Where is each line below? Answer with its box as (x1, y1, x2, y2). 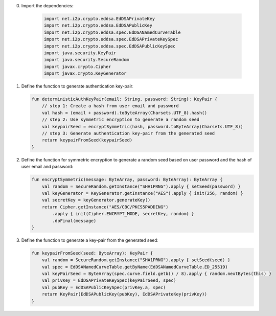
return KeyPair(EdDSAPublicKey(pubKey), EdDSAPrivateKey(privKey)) (42, 292, 207, 297)
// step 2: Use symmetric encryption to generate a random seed (42, 117, 200, 122)
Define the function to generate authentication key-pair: (21, 83, 134, 89)
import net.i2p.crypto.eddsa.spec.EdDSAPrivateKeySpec (44, 37, 178, 42)
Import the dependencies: (21, 3, 73, 8)
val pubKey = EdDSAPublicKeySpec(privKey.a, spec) (42, 284, 166, 290)
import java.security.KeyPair (44, 50, 116, 56)
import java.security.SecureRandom (44, 57, 129, 63)
